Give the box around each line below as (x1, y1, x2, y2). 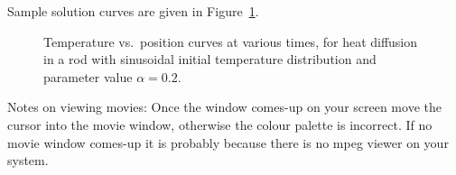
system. (7, 151, 49, 170)
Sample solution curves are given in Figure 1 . (7, 2, 259, 20)
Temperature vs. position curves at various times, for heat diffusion (43, 32, 418, 51)
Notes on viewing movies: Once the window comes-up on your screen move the (7, 97, 442, 116)
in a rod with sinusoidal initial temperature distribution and (43, 50, 377, 69)
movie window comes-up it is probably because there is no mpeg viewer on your (7, 133, 449, 152)
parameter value (43, 67, 133, 86)
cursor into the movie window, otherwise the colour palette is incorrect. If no (7, 115, 433, 134)
